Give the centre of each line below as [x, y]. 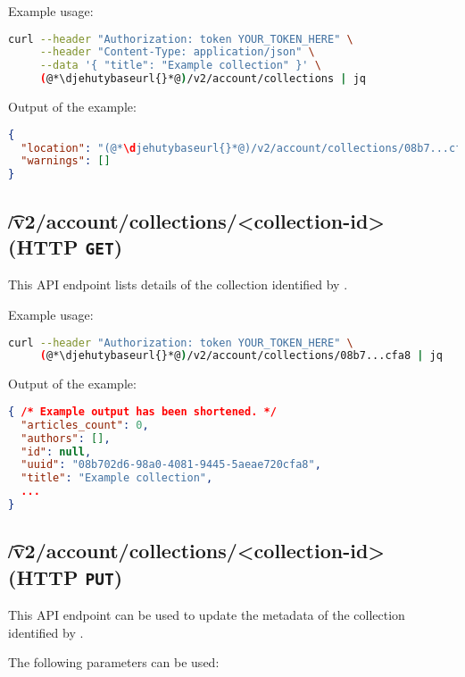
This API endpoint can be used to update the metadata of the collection [207, 615]
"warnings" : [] [66, 161]
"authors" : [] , [66, 438]
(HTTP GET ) [66, 246]
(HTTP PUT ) [66, 577]
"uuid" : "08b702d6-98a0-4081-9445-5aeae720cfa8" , [171, 465]
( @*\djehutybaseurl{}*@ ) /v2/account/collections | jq [203, 79]
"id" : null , [56, 451]
